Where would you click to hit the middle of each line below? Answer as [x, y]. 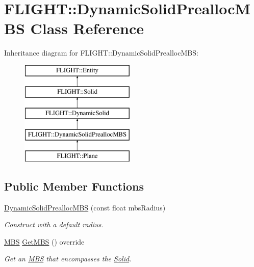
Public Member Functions [74, 186]
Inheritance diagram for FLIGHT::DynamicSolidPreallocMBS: [101, 53]
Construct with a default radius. [54, 224]
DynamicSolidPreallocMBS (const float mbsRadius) [85, 207]
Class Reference [87, 28]
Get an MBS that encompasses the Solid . [68, 259]
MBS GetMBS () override [44, 241]
